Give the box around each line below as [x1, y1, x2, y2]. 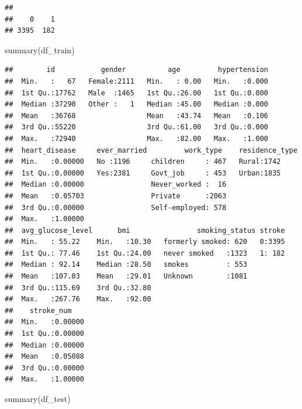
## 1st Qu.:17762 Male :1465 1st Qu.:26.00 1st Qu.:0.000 [5, 88, 269, 97]
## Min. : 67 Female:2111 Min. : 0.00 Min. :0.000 [5, 77, 269, 85]
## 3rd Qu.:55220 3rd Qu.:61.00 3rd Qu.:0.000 [5, 123, 269, 132]
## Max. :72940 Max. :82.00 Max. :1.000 [5, 134, 269, 143]
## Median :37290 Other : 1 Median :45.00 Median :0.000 [5, 100, 269, 109]
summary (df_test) [5, 393, 71, 404]
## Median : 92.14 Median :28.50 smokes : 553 [5, 260, 248, 269]
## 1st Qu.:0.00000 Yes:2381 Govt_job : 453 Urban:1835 [5, 169, 281, 177]
